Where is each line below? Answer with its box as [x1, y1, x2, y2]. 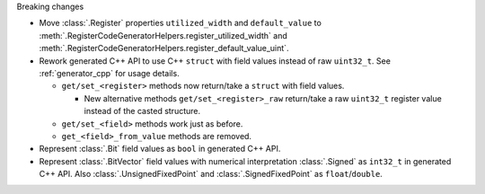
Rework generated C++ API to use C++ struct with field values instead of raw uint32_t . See [39, 55, 391, 66]
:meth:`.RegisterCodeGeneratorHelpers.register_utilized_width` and [39, 30, 287, 40]
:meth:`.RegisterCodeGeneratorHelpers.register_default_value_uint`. [39, 43, 289, 54]
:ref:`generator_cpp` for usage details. [39, 67, 180, 78]
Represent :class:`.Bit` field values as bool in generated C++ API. [39, 144, 281, 154]
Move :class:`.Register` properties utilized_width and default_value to [39, 18, 322, 29]
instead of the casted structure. [84, 106, 201, 117]
